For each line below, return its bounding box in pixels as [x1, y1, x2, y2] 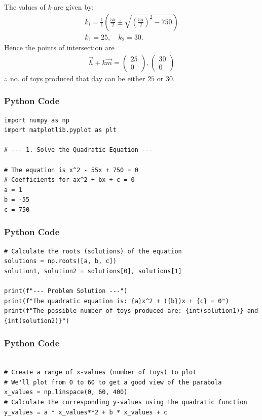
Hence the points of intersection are [4, 42, 115, 53]
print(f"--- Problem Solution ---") [4, 287, 128, 295]
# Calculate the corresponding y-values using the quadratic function [4, 399, 247, 406]
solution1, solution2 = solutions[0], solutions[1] [4, 267, 182, 275]
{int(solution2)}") [4, 317, 69, 325]
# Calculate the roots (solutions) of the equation [4, 247, 182, 255]
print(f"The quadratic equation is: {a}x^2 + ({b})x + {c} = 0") [4, 297, 229, 305]
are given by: [54, 2, 94, 12]
